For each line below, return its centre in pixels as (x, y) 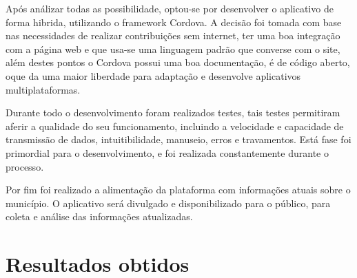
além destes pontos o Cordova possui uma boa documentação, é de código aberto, (178, 62)
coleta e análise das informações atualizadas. (99, 216)
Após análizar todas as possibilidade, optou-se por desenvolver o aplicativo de (170, 8)
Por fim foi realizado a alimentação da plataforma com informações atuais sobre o (178, 190)
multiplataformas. (43, 89)
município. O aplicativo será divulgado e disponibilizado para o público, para (168, 203)
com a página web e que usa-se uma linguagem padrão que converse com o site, (173, 49)
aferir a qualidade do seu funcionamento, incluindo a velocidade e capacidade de (175, 126)
